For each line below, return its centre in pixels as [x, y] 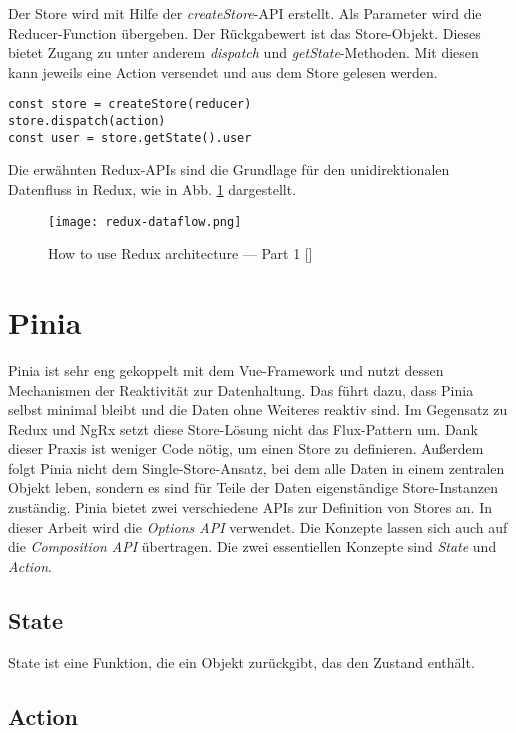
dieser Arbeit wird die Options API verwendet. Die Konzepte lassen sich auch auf [258, 526]
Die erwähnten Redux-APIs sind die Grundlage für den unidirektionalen [229, 169]
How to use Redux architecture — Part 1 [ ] [180, 253]
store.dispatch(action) [87, 121]
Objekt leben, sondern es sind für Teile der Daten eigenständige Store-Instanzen [253, 487]
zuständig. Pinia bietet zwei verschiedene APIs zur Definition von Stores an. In [250, 507]
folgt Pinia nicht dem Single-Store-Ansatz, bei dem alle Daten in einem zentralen [256, 467]
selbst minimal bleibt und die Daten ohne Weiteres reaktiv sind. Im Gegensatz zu [258, 409]
